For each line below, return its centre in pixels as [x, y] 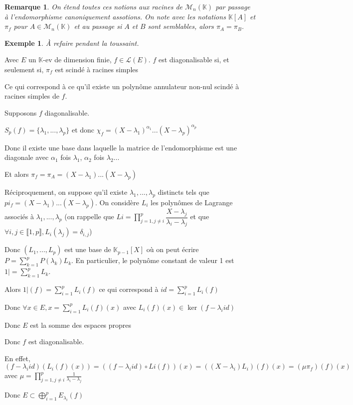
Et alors [17, 174]
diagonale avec [27, 157]
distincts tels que [183, 192]
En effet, [17, 358]
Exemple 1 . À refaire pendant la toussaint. [72, 43]
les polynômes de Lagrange [192, 202]
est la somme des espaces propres [81, 325]
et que [200, 216]
